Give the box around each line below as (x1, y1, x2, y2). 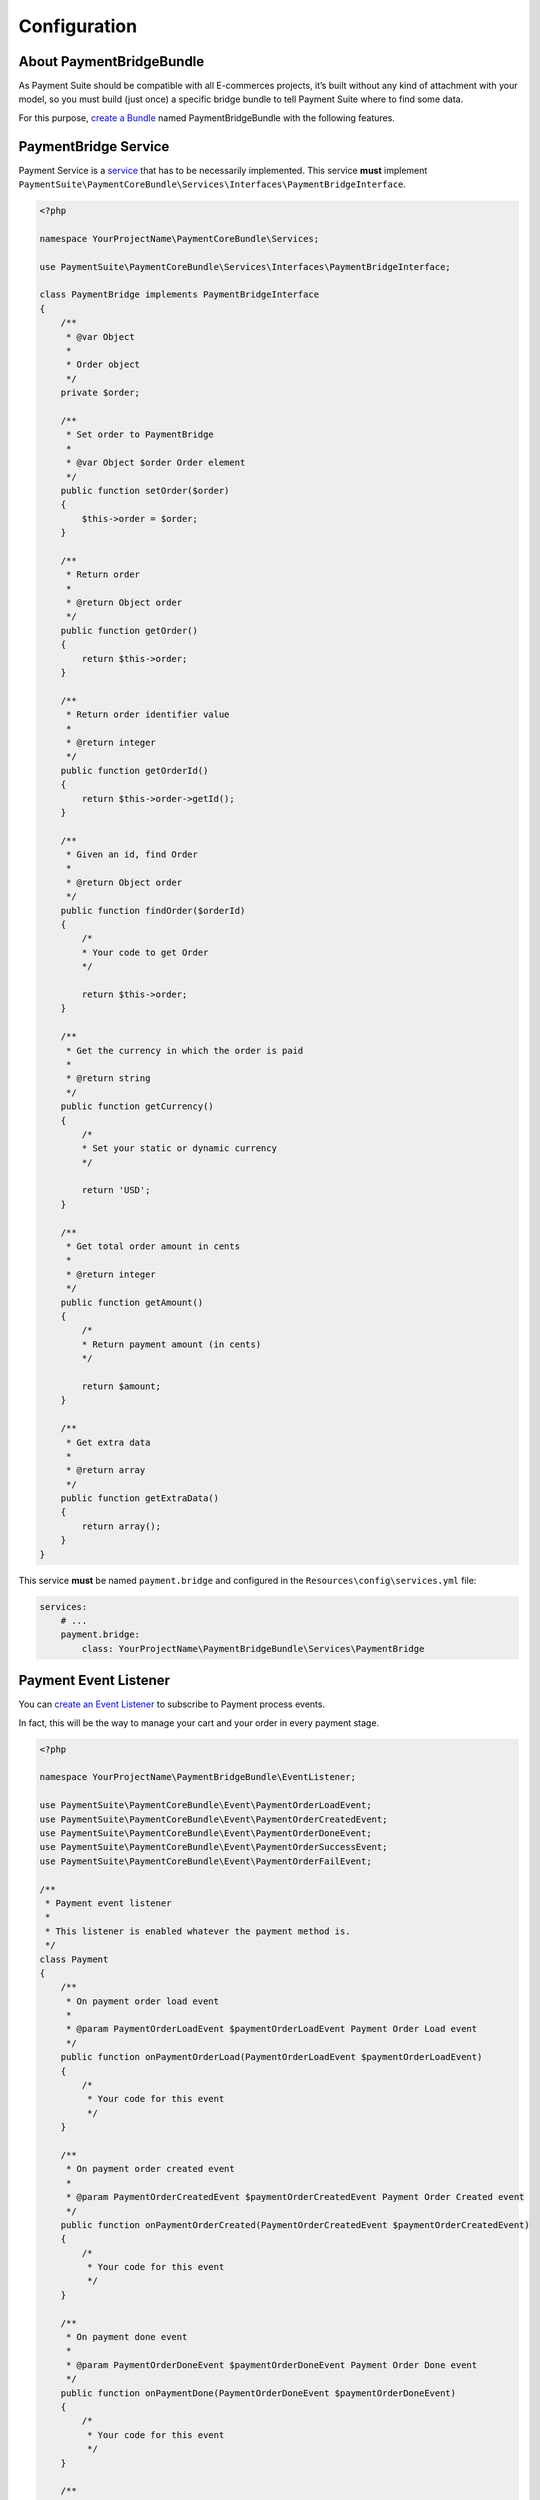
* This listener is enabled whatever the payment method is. (45, 1925, 351, 1937)
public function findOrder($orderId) (60, 905, 246, 916)
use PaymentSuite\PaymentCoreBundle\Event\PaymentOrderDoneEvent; (39, 1827, 372, 1839)
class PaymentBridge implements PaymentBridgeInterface (39, 289, 320, 300)
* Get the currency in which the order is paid (65, 1045, 304, 1056)
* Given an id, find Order (65, 849, 199, 860)
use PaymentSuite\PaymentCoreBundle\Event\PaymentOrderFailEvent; (39, 1855, 372, 1867)
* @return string (65, 1073, 151, 1084)
